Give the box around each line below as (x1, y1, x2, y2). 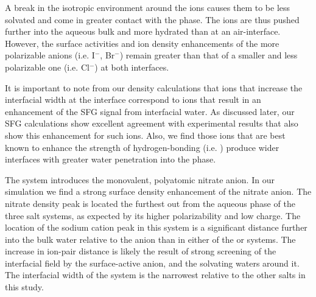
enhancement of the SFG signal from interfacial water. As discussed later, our (5, 105, 295, 117)
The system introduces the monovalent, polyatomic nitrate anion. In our (5, 173, 275, 186)
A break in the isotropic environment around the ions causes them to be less (5, 1, 290, 13)
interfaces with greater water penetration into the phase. (5, 153, 216, 166)
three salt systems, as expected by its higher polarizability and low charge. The (5, 209, 301, 222)
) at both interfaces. (94, 60, 169, 73)
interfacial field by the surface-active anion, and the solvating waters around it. (5, 256, 300, 269)
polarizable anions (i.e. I (5, 49, 95, 61)
